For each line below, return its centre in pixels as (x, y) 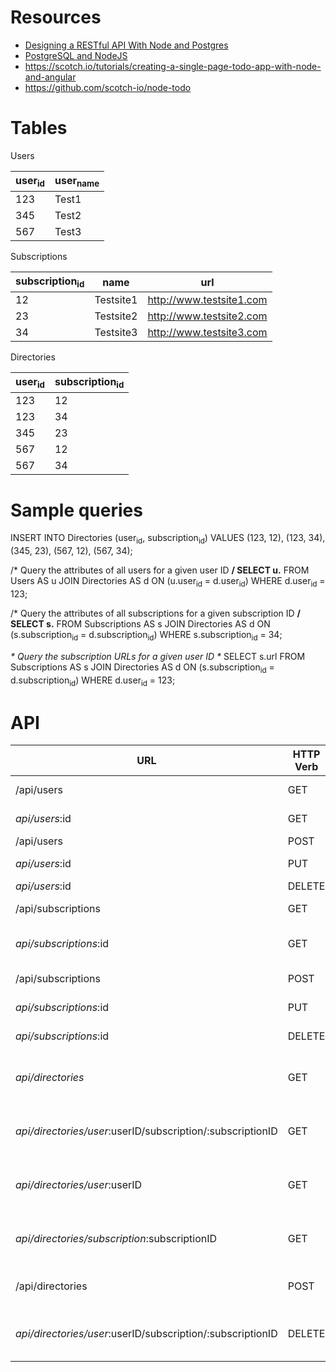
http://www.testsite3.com (207, 333)
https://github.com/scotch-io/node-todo (108, 87)
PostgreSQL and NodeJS (76, 55)
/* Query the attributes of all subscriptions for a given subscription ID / (155, 613)
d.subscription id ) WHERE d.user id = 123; (93, 681)
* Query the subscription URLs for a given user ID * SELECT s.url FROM (158, 656)
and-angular (50, 77)
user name (77, 181)
